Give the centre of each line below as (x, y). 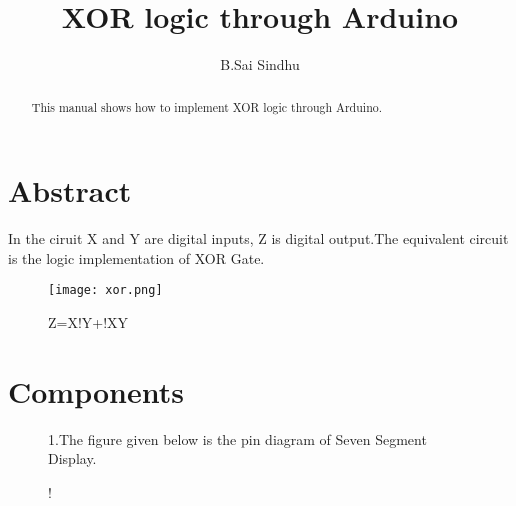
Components (96, 390)
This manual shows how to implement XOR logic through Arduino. (207, 106)
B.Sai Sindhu (260, 64)
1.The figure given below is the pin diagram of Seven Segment (237, 438)
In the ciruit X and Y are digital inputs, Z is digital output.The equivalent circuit (258, 238)
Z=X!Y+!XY (88, 321)
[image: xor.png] (105, 290)
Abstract (70, 190)
